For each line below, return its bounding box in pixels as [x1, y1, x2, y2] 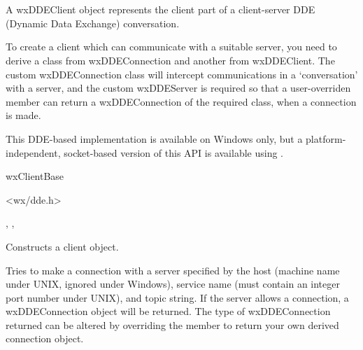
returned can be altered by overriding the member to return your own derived [6, 317, 339, 332]
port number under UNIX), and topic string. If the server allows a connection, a [6, 290, 349, 304]
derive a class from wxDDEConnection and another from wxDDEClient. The [6, 52, 335, 67]
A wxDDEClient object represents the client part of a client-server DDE [6, 2, 315, 17]
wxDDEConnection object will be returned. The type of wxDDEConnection [6, 304, 331, 318]
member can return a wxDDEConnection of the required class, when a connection [6, 94, 357, 108]
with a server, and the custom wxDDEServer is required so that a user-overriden [6, 80, 351, 95]
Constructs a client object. [6, 239, 119, 253]
